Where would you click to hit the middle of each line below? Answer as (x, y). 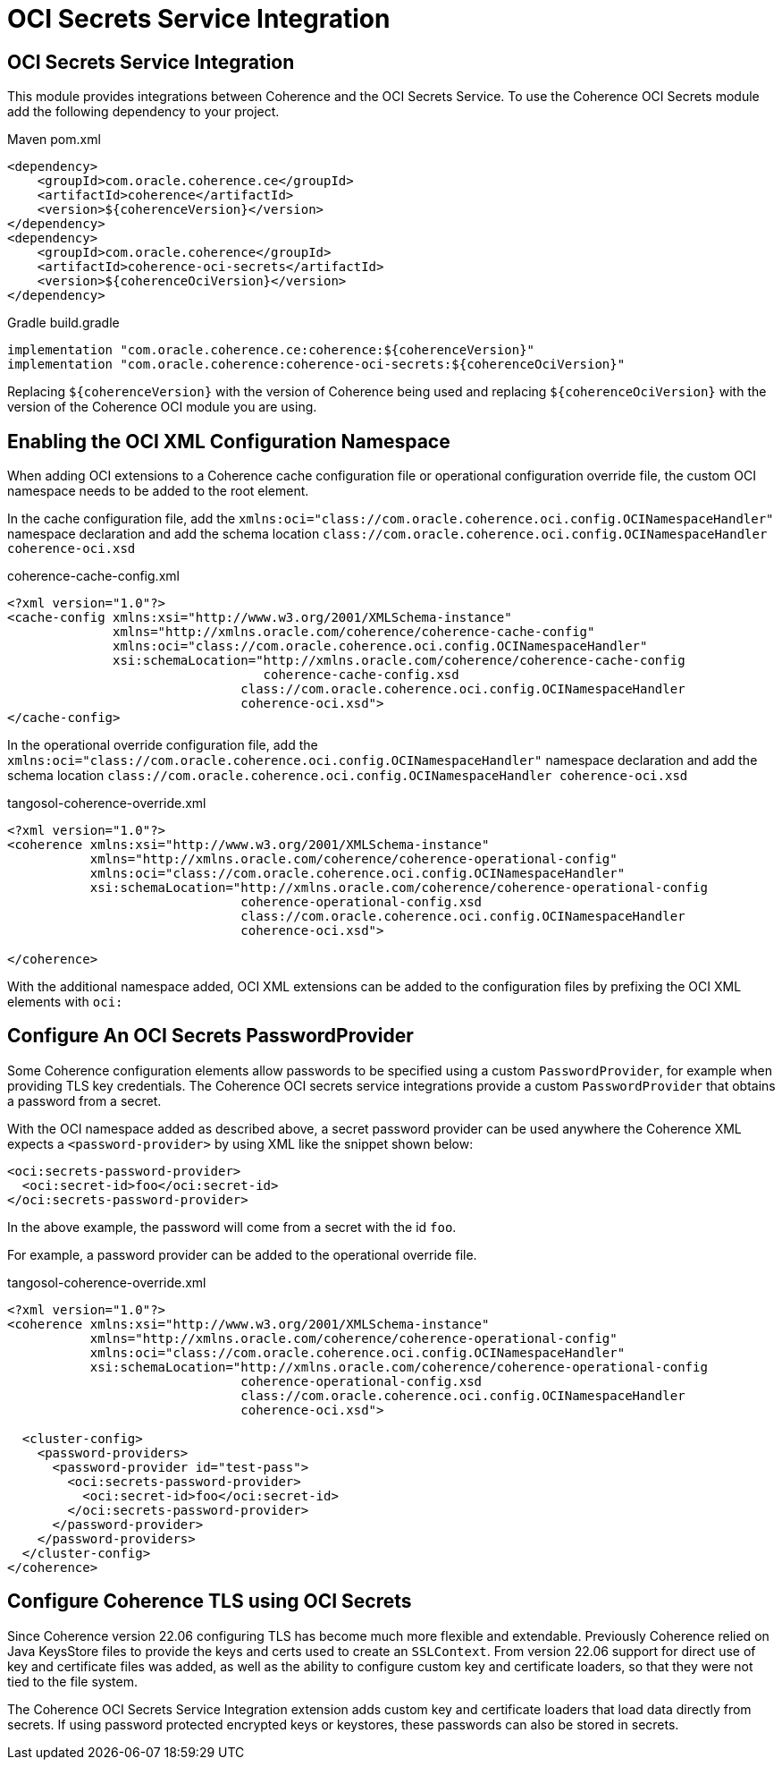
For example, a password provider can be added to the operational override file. (242, 1254)
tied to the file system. (72, 1681)
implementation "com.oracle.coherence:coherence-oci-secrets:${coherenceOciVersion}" (316, 365)
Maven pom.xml (54, 140)
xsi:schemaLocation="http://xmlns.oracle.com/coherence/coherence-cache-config (399, 661)
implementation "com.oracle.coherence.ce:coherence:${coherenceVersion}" (271, 350)
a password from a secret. (84, 1100)
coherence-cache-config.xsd (361, 675)
